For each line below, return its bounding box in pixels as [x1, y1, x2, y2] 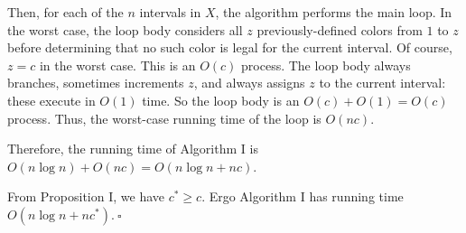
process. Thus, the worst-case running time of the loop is [7, 108, 322, 127]
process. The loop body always [241, 55, 411, 74]
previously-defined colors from [256, 20, 423, 39]
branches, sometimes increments [7, 73, 184, 92]
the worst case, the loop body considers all [7, 20, 243, 39]
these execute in [7, 90, 96, 109]
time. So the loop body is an [142, 90, 300, 109]
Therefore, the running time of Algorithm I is [7, 139, 258, 158]
